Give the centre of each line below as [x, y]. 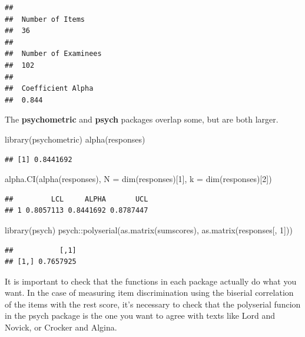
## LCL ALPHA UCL [77, 199]
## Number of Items [45, 19]
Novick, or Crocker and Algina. [61, 327]
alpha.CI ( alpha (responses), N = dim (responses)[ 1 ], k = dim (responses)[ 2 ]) [138, 179]
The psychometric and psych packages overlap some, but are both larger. [142, 119]
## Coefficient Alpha [49, 89]
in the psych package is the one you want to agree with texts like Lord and [140, 315]
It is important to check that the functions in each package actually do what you [151, 281]
